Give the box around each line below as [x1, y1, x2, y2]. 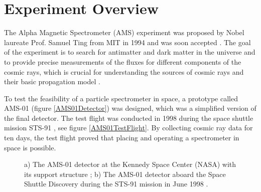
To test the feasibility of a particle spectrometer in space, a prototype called [4, 93, 238, 103]
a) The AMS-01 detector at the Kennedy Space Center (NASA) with [24, 159, 236, 169]
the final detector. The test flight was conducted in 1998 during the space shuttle [4, 112, 253, 123]
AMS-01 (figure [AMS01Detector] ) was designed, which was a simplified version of [4, 103, 256, 113]
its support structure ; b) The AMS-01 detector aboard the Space [24, 168, 226, 179]
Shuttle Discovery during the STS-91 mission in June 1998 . [24, 178, 208, 189]
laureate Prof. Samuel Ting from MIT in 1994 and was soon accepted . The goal [4, 37, 251, 47]
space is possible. [4, 142, 56, 152]
